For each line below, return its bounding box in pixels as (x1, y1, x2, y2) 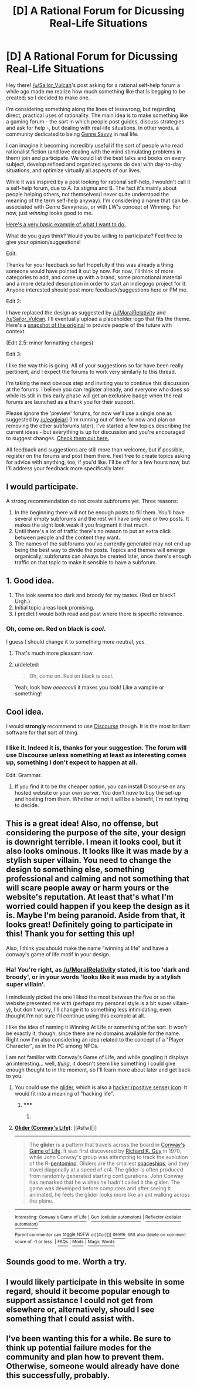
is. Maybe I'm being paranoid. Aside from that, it (6, 910, 186, 920)
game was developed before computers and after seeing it (29, 1185, 171, 1192)
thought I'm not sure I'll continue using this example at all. (6, 1012, 145, 1019)
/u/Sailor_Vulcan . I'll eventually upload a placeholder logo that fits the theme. (6, 315, 191, 322)
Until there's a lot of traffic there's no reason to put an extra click (14, 527, 171, 534)
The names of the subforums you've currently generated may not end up (14, 540, 191, 547)
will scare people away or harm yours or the (6, 883, 169, 893)
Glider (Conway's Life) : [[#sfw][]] (14, 1124, 97, 1131)
